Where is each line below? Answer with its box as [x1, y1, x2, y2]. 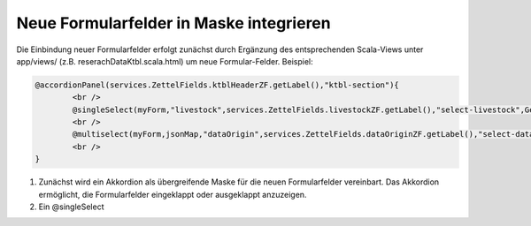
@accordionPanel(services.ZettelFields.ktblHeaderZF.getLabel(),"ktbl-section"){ [35, 79, 400, 90]
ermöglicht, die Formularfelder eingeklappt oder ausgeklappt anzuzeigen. [38, 189, 307, 200]
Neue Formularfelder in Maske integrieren [16, 13, 331, 33]
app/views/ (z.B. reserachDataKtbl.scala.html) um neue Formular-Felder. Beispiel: [16, 56, 313, 66]
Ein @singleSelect [38, 201, 105, 212]
